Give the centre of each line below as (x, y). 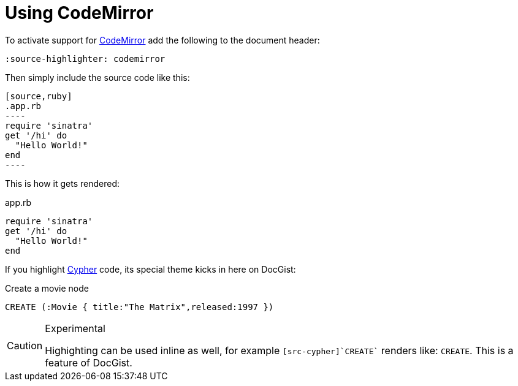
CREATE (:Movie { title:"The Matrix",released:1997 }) (139, 307)
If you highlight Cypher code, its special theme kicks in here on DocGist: (150, 269)
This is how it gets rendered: (63, 183)
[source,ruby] (39, 96)
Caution (25, 345)
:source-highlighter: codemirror (85, 59)
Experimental (75, 328)
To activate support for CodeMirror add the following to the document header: (162, 40)
